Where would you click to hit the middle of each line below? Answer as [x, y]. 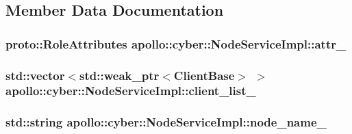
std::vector [35, 75]
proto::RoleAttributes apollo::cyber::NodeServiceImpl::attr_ [176, 43]
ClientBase [204, 75]
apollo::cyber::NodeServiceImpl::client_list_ [131, 91]
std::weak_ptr [120, 75]
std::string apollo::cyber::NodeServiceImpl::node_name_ [166, 122]
